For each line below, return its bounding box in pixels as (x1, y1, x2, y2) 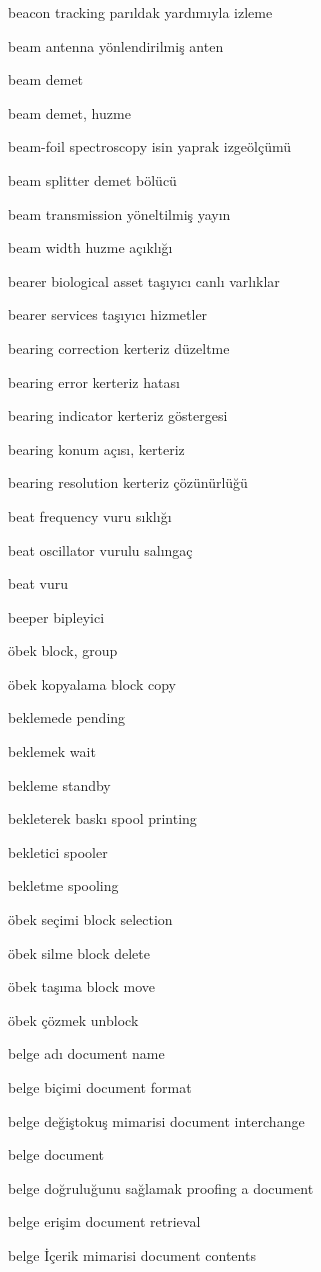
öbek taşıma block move (8, 976, 156, 997)
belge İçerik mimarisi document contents (8, 1244, 256, 1265)
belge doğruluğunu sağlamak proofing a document (8, 1177, 314, 1198)
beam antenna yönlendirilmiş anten (8, 35, 224, 56)
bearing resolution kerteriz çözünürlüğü (8, 472, 248, 493)
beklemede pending (8, 707, 126, 728)
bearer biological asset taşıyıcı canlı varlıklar (8, 270, 280, 291)
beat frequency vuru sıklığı (8, 505, 172, 526)
